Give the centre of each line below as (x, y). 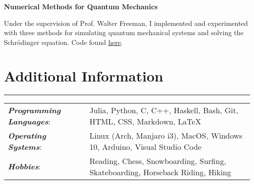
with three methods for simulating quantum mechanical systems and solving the (124, 32)
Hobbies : (24, 166)
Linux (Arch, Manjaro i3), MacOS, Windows (166, 135)
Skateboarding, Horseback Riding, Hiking (160, 172)
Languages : (29, 121)
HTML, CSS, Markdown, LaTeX (145, 121)
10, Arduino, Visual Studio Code (146, 146)
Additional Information (84, 75)
